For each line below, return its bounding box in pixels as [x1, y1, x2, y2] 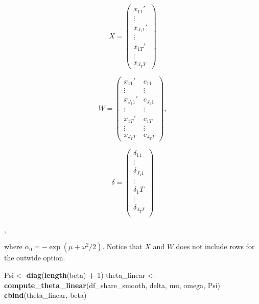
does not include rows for [176, 241, 255, 252]
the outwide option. [4, 252, 65, 263]
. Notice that [102, 241, 143, 252]
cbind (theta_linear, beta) [4, 290, 87, 300]
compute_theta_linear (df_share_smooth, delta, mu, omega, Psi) [4, 279, 221, 290]
